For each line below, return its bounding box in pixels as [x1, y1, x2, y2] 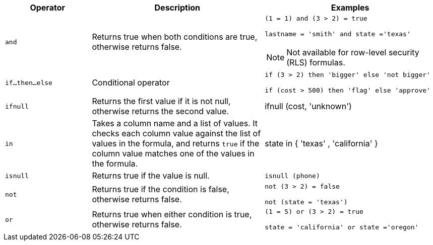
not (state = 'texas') [265, 198, 348, 206]
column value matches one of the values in [92, 148, 255, 158]
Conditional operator [92, 77, 170, 88]
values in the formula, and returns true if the [92, 138, 260, 148]
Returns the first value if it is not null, [92, 96, 231, 106]
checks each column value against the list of [92, 128, 261, 138]
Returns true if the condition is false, [92, 184, 229, 194]
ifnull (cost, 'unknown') [265, 101, 352, 111]
